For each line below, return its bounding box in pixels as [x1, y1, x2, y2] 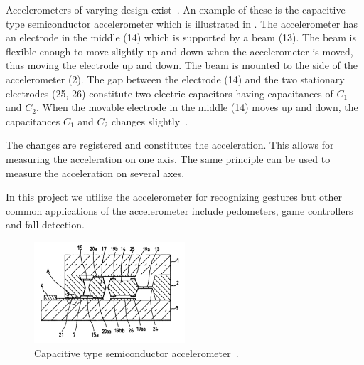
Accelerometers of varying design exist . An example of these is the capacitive [6, 2, 346, 16]
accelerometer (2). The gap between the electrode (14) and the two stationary [6, 71, 345, 86]
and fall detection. [6, 217, 85, 232]
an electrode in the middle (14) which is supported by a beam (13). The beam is [6, 30, 357, 45]
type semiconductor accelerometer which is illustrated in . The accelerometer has [6, 16, 358, 31]
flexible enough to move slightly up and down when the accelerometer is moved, [6, 43, 353, 58]
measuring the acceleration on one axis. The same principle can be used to [6, 151, 331, 166]
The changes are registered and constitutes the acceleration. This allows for [6, 137, 334, 152]
